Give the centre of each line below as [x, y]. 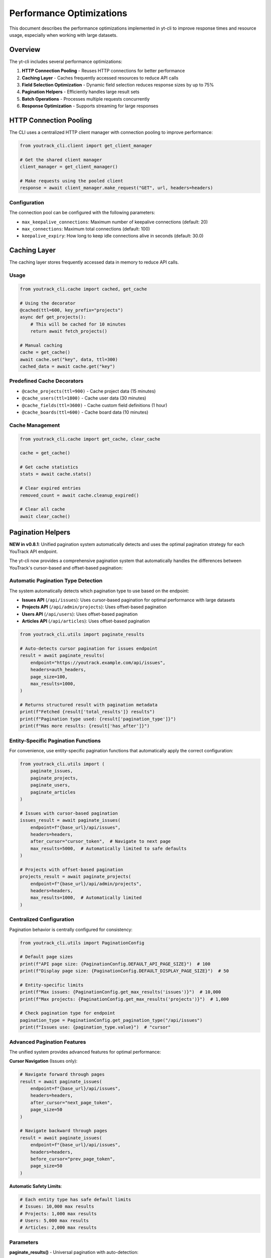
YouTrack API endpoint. [33, 552]
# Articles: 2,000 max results [58, 1228]
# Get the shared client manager [61, 160]
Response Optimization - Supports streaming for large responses [90, 106]
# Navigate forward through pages [62, 1075]
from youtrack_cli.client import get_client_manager [86, 146]
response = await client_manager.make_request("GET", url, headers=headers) [116, 188]
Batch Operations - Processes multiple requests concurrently [86, 99]
